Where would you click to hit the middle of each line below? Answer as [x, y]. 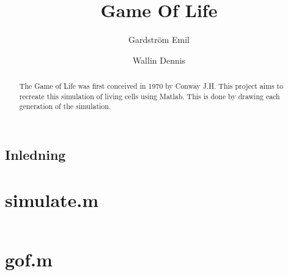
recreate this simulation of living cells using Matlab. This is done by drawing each [150, 96]
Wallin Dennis [159, 60]
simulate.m [52, 199]
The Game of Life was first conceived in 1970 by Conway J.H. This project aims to [151, 86]
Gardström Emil [159, 40]
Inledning [35, 155]
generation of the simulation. [65, 106]
